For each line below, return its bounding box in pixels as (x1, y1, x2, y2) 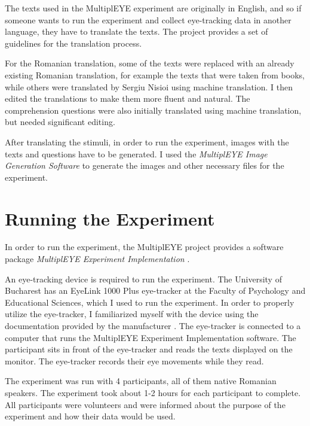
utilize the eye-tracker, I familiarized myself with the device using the (5, 308, 259, 320)
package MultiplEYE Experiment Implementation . (5, 252, 190, 265)
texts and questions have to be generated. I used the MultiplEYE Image (5, 147, 268, 160)
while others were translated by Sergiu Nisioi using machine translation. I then (5, 80, 293, 93)
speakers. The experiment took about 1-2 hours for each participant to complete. (5, 386, 301, 398)
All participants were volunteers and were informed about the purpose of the (5, 398, 286, 410)
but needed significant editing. (5, 115, 115, 128)
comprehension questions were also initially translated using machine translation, (5, 104, 302, 116)
